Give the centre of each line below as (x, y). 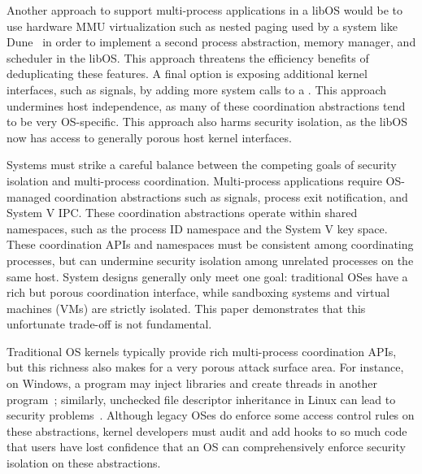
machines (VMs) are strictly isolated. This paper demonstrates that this (186, 308)
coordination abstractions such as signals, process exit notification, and (231, 196)
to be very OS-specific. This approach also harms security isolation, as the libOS (207, 122)
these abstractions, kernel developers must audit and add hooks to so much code (207, 431)
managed (29, 196)
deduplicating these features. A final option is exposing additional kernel (187, 74)
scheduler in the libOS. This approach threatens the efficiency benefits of (188, 57)
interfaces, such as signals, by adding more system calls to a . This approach (197, 89)
